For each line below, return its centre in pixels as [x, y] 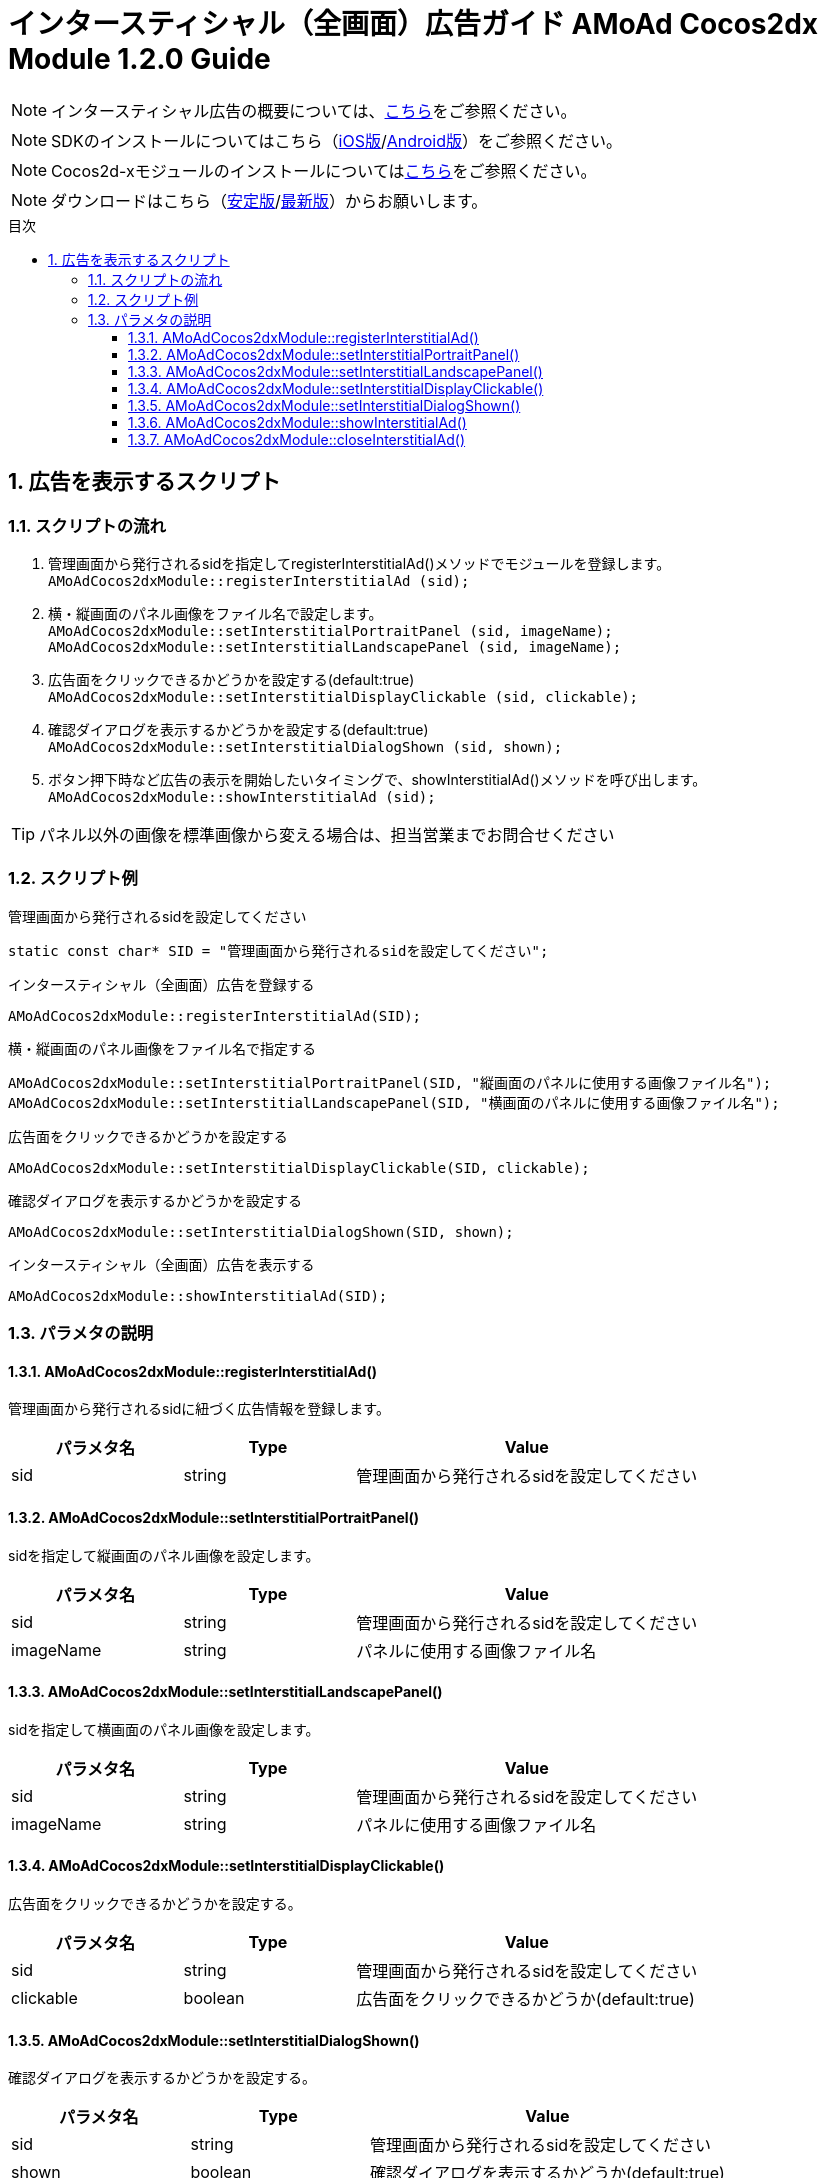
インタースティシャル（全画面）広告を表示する [161, 1264]
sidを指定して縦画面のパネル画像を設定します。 [164, 1555]
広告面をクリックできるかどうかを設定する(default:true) [231, 679]
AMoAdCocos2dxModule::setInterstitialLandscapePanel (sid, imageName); [335, 646]
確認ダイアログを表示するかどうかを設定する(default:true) [238, 729]
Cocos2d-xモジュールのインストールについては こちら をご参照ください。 [324, 170]
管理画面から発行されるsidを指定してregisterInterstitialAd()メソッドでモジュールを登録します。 [359, 563]
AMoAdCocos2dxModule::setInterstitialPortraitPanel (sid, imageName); [330, 630]
